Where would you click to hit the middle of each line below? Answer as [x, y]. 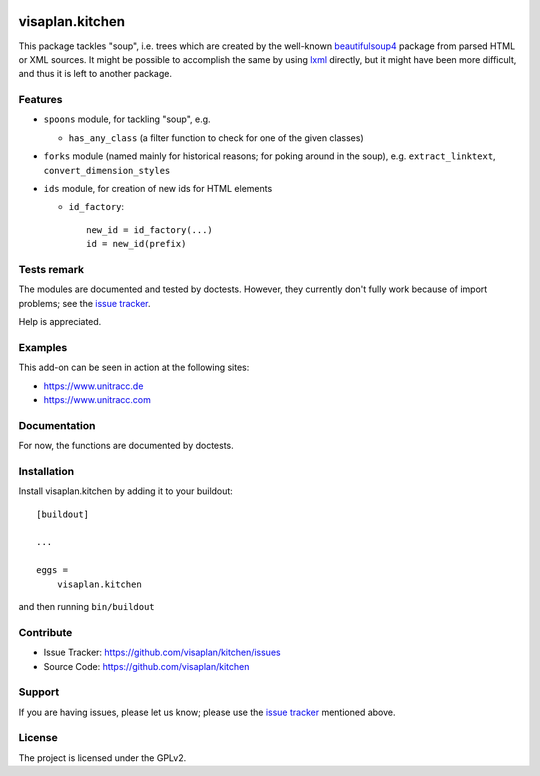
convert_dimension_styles [107, 170]
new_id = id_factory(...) [150, 229]
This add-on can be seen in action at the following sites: [134, 367]
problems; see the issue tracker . [84, 303]
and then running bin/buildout [86, 607]
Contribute [45, 632]
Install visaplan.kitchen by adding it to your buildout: [126, 491]
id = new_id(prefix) [136, 244]
